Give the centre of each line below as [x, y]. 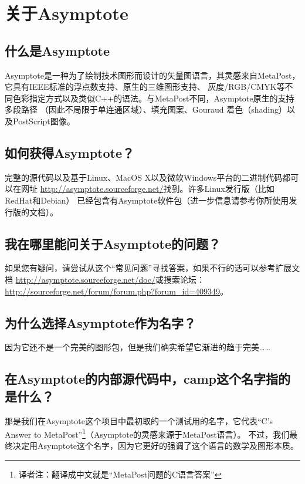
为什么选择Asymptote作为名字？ [100, 322]
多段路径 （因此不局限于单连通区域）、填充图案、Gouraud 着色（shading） [146, 109]
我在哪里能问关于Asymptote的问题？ [113, 243]
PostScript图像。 [44, 121]
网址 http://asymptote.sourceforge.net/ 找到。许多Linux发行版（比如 [148, 189]
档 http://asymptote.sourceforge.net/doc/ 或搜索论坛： [105, 279]
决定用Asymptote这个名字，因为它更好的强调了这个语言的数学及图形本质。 [155, 446]
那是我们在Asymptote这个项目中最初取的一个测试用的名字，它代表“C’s [139, 420]
